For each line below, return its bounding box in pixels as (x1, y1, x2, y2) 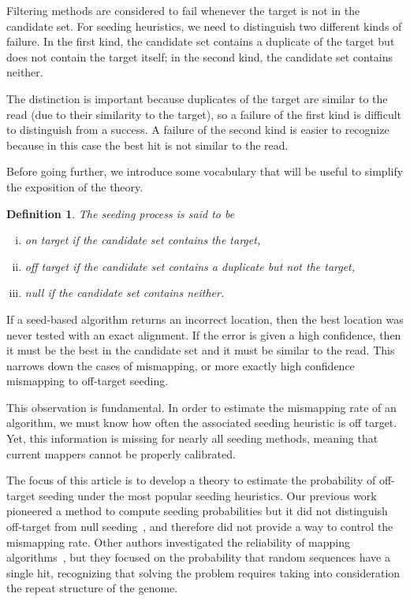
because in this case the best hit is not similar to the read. (6, 136, 289, 153)
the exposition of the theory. (6, 178, 143, 195)
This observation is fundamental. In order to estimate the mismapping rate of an (6, 399, 397, 415)
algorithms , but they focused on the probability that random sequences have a (6, 549, 390, 566)
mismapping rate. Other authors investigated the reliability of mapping (6, 533, 350, 550)
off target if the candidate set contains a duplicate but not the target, (24, 258, 356, 274)
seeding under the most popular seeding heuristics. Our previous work (39, 487, 377, 503)
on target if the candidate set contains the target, (24, 232, 261, 248)
